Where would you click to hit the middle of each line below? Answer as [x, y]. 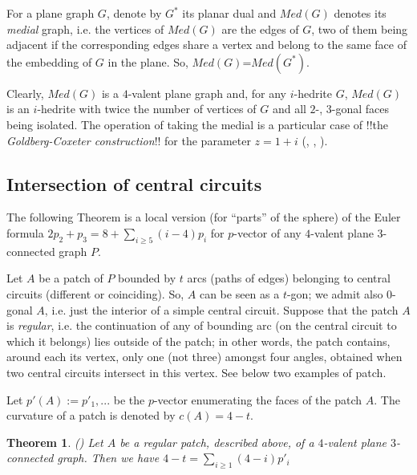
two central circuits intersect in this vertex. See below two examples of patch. [196, 372]
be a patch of [71, 278]
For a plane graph [51, 13]
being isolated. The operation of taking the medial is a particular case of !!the [197, 124]
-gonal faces [360, 109]
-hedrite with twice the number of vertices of [147, 109]
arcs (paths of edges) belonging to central [289, 278]
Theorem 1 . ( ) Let [55, 442]
